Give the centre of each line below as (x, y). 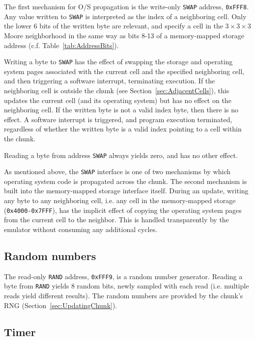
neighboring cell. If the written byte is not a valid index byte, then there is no (121, 110)
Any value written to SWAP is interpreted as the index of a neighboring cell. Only (125, 16)
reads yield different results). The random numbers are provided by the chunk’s (124, 295)
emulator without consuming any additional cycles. (81, 229)
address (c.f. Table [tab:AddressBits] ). (61, 45)
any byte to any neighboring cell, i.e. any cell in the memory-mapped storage (120, 200)
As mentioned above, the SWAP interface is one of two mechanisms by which (117, 171)
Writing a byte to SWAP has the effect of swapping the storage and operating (118, 62)
